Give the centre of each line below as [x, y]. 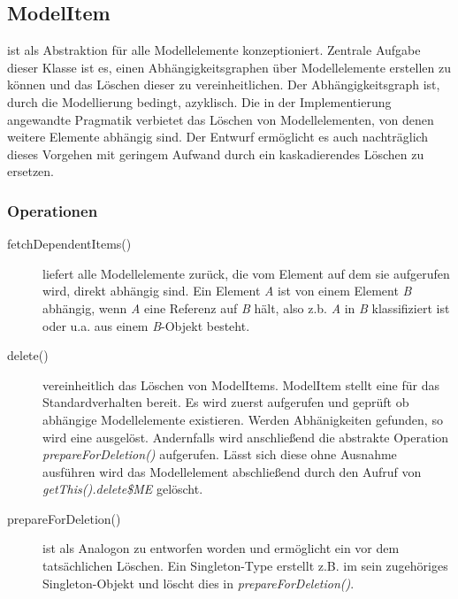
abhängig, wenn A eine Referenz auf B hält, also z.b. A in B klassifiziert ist [246, 307]
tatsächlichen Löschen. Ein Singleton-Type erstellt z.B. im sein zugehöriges [245, 566]
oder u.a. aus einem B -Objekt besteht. [146, 325]
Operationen [53, 210]
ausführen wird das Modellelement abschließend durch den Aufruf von [232, 471]
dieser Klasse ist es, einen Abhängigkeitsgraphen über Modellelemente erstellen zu [229, 67]
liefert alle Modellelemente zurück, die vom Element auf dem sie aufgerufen [246, 273]
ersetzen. [31, 171]
